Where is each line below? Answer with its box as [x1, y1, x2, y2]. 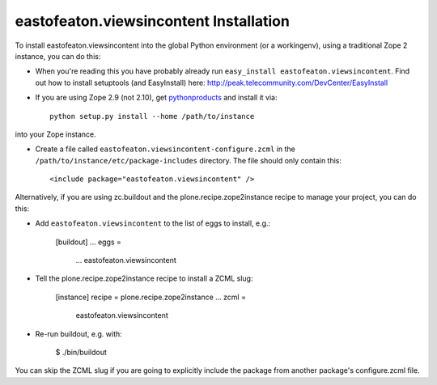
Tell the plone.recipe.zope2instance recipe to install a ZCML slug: [35, 273, 253, 283]
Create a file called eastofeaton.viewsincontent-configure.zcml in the [35, 144, 295, 154]
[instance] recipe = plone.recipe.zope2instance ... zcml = [55, 292, 247, 302]
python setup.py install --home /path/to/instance [49, 112, 255, 121]
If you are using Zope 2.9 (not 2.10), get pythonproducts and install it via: [35, 93, 278, 103]
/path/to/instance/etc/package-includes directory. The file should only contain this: [35, 155, 342, 165]
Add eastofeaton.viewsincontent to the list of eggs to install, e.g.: [35, 218, 271, 228]
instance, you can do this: [15, 51, 101, 61]
